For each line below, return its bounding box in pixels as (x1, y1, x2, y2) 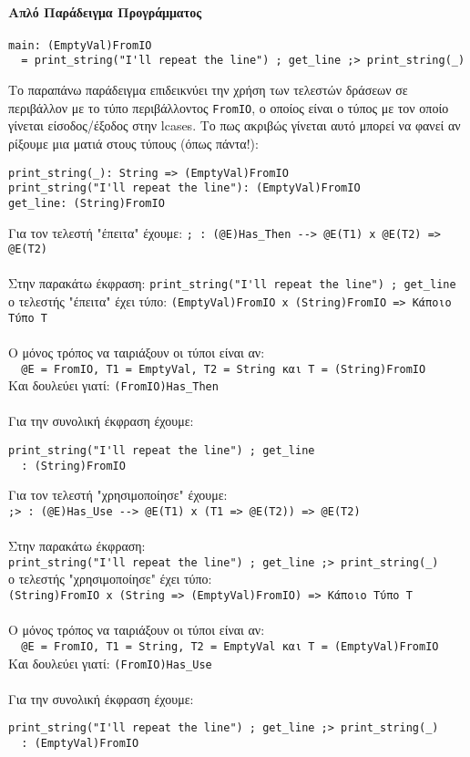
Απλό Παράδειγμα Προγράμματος (8, 2, 202, 21)
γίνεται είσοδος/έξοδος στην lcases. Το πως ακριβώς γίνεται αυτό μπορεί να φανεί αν (8, 116, 461, 135)
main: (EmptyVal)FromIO (8, 38, 152, 52)
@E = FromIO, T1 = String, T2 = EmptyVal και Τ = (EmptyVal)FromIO (21, 639, 439, 653)
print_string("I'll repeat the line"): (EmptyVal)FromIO (8, 181, 361, 195)
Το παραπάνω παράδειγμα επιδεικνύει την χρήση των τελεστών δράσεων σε (8, 80, 408, 99)
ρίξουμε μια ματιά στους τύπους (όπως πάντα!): (8, 133, 259, 152)
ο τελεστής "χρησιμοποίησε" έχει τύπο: (8, 569, 212, 588)
